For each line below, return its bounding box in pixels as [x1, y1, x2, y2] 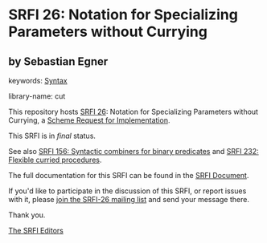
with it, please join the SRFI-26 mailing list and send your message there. [8, 195, 249, 204]
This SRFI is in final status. [8, 131, 97, 140]
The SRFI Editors [8, 226, 64, 235]
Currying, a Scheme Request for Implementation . [8, 115, 170, 125]
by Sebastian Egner [8, 55, 109, 68]
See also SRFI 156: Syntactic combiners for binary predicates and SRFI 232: [8, 147, 259, 156]
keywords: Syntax [8, 76, 68, 85]
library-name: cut [8, 91, 66, 101]
